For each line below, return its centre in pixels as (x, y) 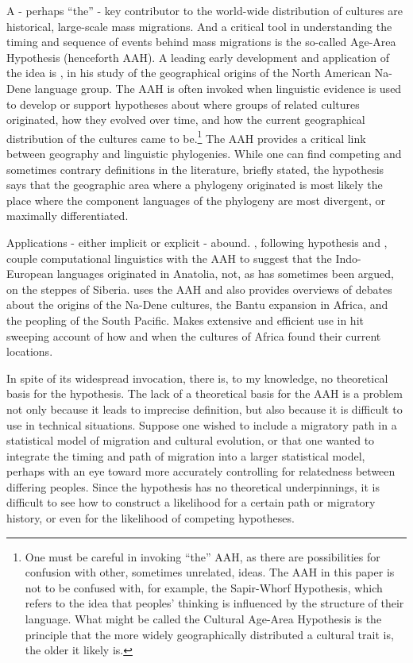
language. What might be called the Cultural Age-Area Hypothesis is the (203, 619)
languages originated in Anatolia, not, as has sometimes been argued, (225, 274)
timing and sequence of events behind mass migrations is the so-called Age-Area (201, 42)
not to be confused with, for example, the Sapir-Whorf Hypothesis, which (204, 587)
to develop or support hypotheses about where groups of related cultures (183, 104)
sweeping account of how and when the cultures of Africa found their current (194, 335)
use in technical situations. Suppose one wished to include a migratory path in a (202, 424)
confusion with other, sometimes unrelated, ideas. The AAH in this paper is (210, 572)
